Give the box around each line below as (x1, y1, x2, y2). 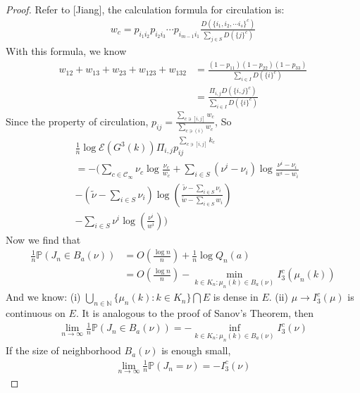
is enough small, (161, 343, 231, 358)
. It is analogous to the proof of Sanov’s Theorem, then (75, 306, 314, 320)
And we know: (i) (6, 289, 81, 304)
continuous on (6, 306, 66, 320)
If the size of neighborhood (6, 343, 121, 358)
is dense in (213, 289, 259, 304)
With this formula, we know (6, 44, 127, 58)
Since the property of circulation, (6, 113, 149, 128)
